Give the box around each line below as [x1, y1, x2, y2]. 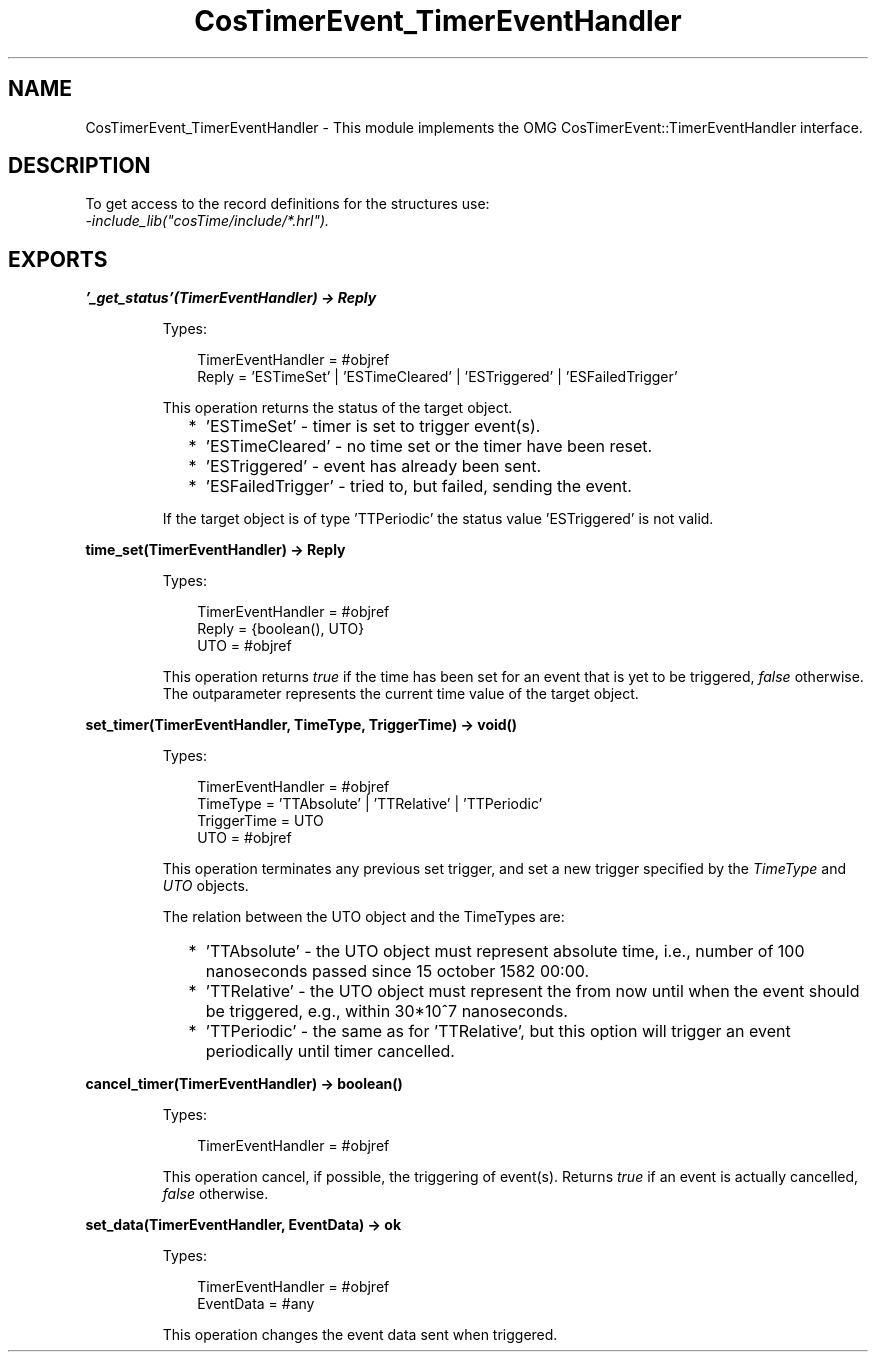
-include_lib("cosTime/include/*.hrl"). [85, 212, 330, 230]
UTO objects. [162, 877, 249, 895]
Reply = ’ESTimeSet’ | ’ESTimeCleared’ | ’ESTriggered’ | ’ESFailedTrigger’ [197, 368, 678, 386]
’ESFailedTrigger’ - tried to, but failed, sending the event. [205, 476, 632, 497]
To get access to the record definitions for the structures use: [85, 195, 490, 213]
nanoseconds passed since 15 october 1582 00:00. [205, 961, 590, 982]
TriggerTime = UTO [197, 812, 324, 830]
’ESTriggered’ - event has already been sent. [205, 456, 542, 477]
